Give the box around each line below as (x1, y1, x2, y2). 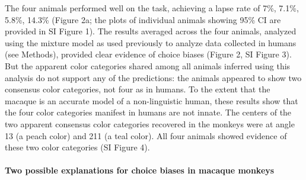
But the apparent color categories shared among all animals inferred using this (5, 59, 291, 72)
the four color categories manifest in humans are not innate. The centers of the (5, 106, 292, 118)
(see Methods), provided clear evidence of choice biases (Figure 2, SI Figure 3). (5, 48, 292, 60)
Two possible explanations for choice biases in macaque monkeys (5, 164, 275, 176)
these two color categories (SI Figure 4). (5, 141, 150, 153)
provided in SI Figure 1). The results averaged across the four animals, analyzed (5, 25, 297, 37)
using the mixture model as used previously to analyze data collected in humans (5, 36, 297, 49)
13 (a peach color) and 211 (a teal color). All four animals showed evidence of (5, 129, 287, 142)
